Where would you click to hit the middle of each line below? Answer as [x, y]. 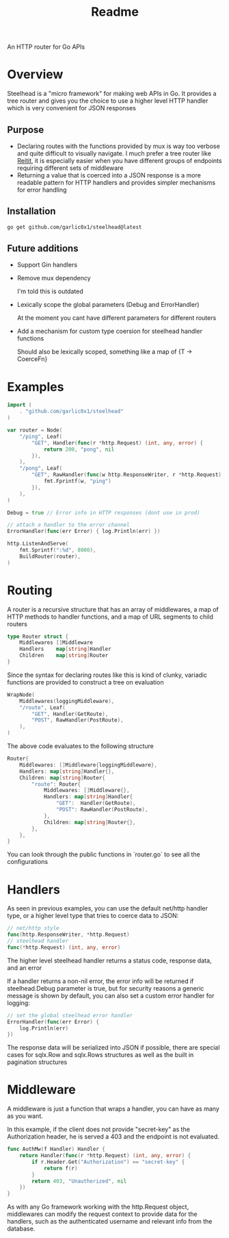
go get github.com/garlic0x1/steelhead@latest [75, 227]
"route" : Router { [56, 784]
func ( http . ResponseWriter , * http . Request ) [68, 935]
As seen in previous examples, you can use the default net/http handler [108, 908]
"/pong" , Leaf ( [41, 469]
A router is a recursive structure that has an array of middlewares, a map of [113, 609]
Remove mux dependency [54, 278]
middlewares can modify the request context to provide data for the [102, 1214]
